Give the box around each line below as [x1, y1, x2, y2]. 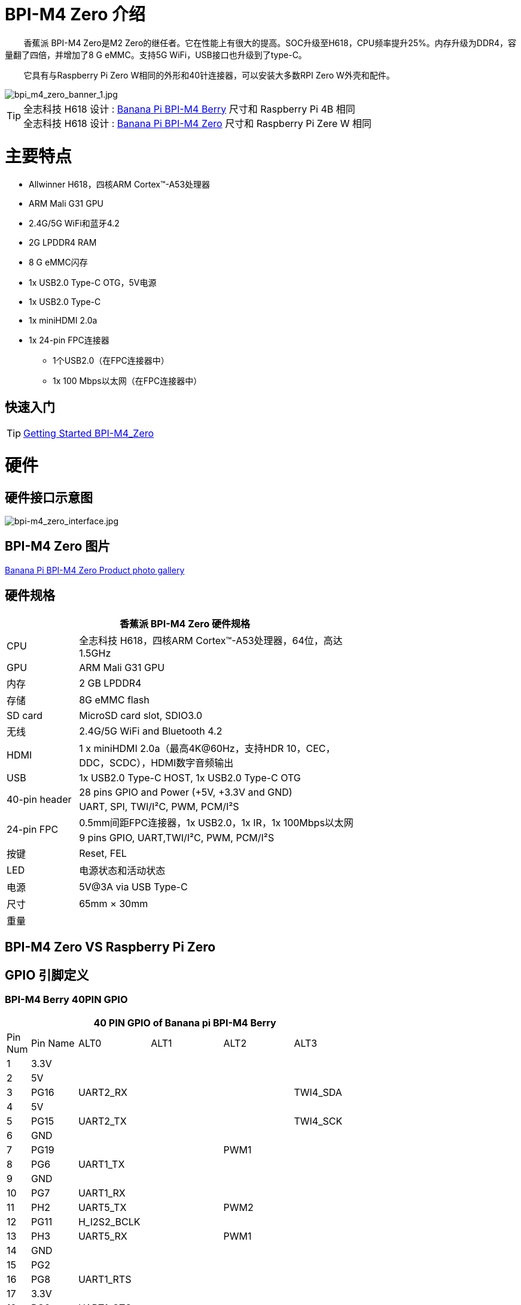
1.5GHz [79, 647, 111, 659]
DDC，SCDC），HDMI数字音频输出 [79, 756, 234, 769]
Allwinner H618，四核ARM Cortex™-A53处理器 [29, 179, 211, 190]
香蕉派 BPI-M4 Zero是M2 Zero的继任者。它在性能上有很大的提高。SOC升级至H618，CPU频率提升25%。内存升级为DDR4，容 [23, 37, 517, 48]
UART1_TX [78, 1158, 125, 1171]
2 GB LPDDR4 [79, 676, 142, 689]
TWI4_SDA [294, 1086, 342, 1099]
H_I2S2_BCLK [78, 1216, 141, 1228]
